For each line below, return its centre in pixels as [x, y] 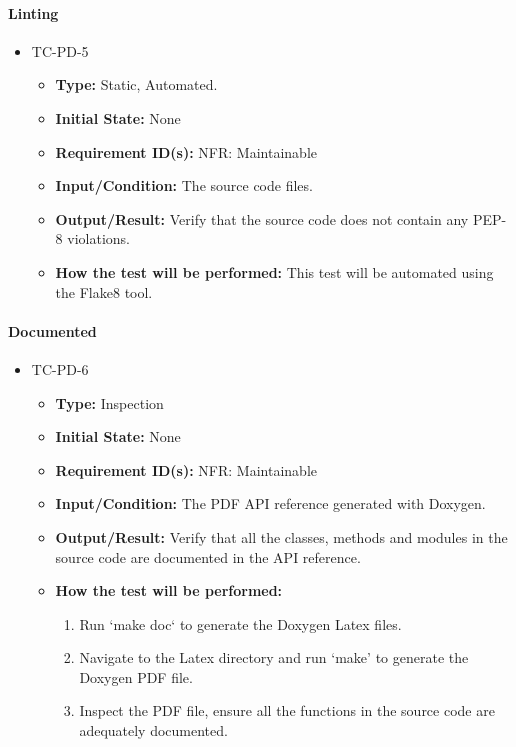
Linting [33, 12]
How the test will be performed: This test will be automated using [274, 271]
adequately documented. [153, 730]
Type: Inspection [109, 402]
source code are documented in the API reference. [208, 556]
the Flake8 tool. [104, 291]
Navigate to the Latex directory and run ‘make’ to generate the [274, 657]
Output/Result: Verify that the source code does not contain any [262, 218]
